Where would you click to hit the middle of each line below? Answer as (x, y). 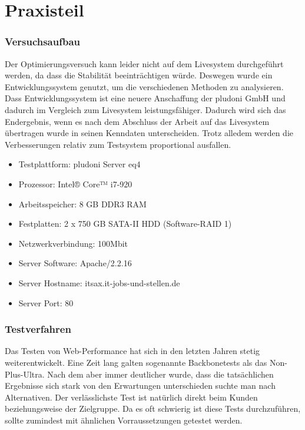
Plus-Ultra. (25, 374)
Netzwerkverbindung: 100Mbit (73, 243)
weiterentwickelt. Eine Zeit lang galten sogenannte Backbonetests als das (136, 362)
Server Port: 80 (46, 302)
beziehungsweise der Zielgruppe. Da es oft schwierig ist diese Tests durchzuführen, (153, 408)
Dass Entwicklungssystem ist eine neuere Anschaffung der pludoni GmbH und (145, 98)
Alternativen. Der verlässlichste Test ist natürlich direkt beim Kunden (131, 397)
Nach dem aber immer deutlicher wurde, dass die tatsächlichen (160, 374)
